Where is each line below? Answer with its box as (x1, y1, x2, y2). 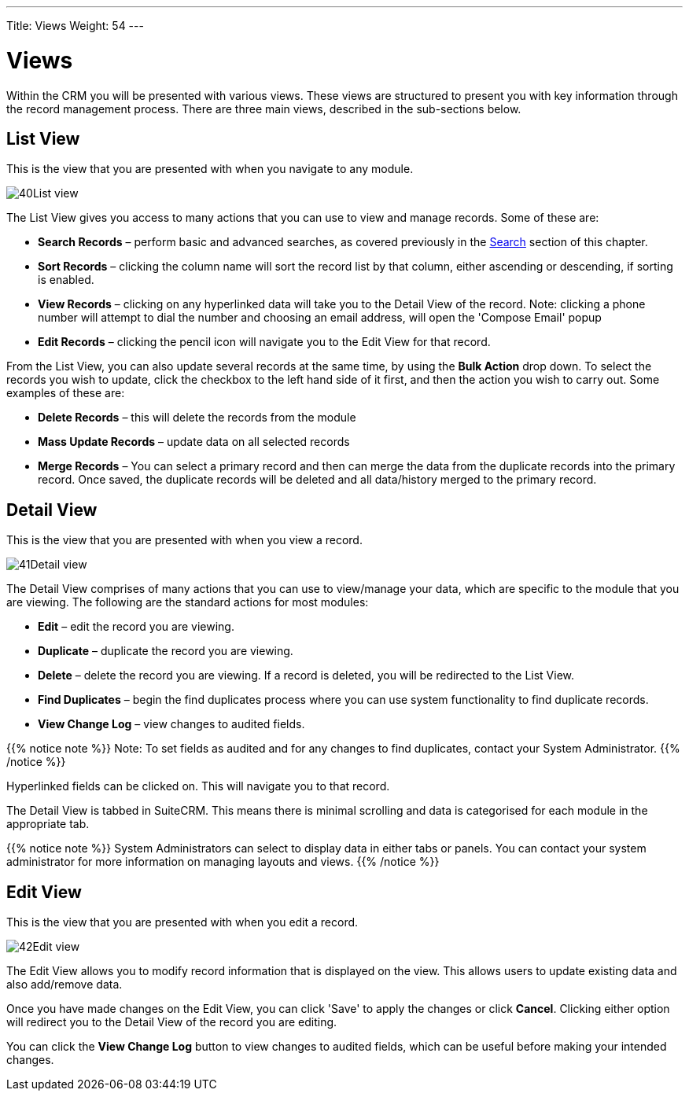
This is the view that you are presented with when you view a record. (6, 533, 363, 547)
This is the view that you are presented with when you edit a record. (6, 915, 359, 930)
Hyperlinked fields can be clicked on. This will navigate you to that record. (6, 779, 390, 793)
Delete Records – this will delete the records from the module (38, 410, 356, 425)
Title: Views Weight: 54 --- (6, 19, 144, 32)
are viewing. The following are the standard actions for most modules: (6, 595, 369, 609)
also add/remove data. (6, 977, 123, 992)
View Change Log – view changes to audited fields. (38, 717, 305, 731)
